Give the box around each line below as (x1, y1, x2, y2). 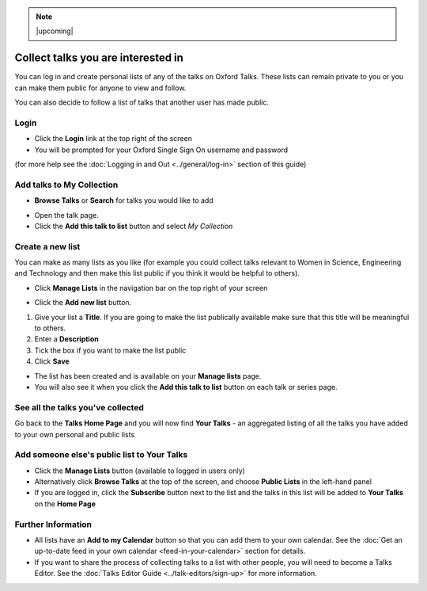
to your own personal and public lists (14, 429, 135, 439)
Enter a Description (34, 334, 99, 344)
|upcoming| (36, 26, 74, 36)
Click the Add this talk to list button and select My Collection (34, 221, 233, 231)
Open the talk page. (34, 210, 99, 219)
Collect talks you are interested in (14, 51, 183, 65)
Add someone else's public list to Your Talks (14, 449, 188, 460)
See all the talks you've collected (14, 402, 144, 413)
